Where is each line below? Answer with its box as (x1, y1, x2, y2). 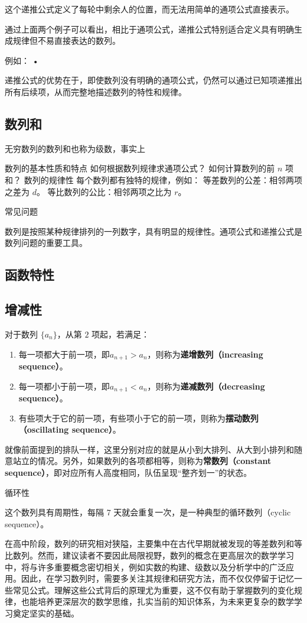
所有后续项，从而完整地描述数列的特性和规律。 (5, 85, 187, 98)
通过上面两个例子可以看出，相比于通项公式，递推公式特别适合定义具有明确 (5, 22, 294, 35)
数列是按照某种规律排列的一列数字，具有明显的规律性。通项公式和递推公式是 (5, 225, 302, 237)
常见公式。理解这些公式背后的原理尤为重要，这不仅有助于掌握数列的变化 (12, 583, 294, 596)
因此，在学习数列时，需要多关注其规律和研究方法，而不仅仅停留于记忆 (21, 572, 294, 585)
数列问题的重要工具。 (5, 236, 87, 249)
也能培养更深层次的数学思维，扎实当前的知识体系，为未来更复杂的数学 (21, 595, 294, 608)
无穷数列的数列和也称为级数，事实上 (5, 142, 145, 154)
